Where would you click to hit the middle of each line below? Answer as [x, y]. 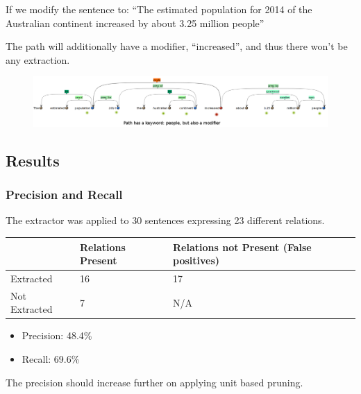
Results [33, 160]
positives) [196, 260]
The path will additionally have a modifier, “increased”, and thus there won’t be [177, 46]
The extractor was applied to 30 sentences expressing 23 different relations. [165, 220]
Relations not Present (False [242, 247]
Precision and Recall [64, 195]
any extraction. [38, 59]
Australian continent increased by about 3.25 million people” [135, 23]
